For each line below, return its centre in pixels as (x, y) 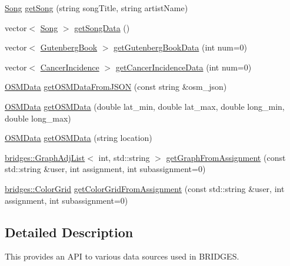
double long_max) (38, 118)
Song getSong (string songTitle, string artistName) (96, 8)
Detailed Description (69, 232)
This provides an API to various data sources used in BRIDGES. (122, 256)
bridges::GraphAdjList (45, 157)
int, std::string (124, 157)
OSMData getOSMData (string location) (79, 138)
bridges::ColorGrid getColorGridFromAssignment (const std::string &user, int (145, 188)
